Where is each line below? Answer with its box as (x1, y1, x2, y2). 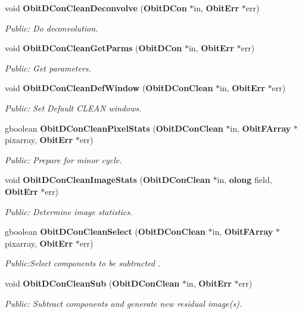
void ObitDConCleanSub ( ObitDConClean (5, 276, 180, 289)
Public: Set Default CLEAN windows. (5, 101, 142, 114)
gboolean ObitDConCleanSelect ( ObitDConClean (5, 225, 206, 238)
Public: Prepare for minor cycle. (5, 153, 122, 166)
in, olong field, (217, 173, 272, 186)
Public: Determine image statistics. (5, 205, 133, 217)
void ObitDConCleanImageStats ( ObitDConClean (5, 173, 210, 186)
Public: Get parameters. (5, 61, 91, 74)
